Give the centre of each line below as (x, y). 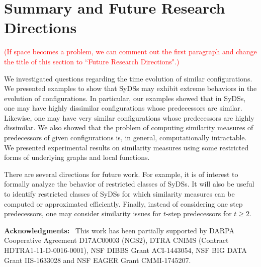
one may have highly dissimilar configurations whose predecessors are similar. (123, 108)
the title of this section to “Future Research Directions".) (92, 61)
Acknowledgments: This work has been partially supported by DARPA (119, 230)
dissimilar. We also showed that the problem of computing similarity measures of (129, 127)
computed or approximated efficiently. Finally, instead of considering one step (123, 203)
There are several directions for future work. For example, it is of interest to (121, 174)
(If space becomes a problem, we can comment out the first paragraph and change (130, 52)
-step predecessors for (199, 213)
